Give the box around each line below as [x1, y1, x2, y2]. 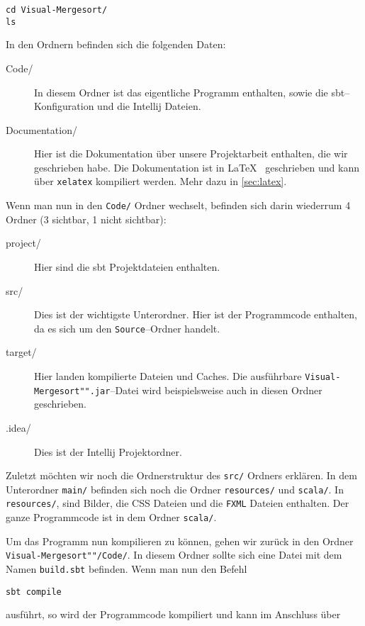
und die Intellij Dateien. [97, 99, 201, 113]
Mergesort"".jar [34, 386, 111, 396]
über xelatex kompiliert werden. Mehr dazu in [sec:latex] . [34, 174, 287, 189]
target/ [6, 345, 37, 359]
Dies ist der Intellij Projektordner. [34, 444, 182, 459]
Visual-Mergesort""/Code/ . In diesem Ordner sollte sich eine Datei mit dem [6, 547, 342, 562]
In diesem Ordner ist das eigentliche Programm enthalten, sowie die [34, 84, 328, 99]
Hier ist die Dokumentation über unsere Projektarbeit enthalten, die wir [34, 146, 348, 161]
